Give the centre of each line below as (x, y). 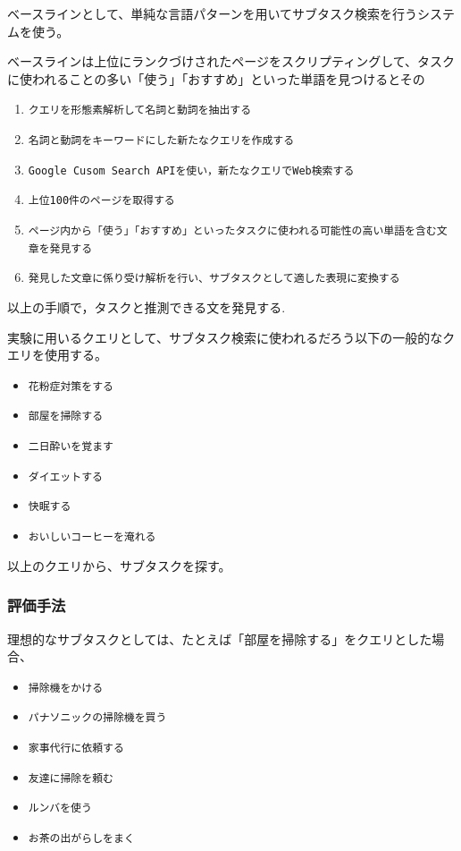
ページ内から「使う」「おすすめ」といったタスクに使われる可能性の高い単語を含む (232, 231)
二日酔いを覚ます (71, 447)
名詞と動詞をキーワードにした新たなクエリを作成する (161, 141)
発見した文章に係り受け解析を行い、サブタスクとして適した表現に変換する (214, 279)
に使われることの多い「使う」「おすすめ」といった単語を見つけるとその (216, 78)
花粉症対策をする (71, 386)
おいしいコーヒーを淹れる (92, 537)
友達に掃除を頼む (71, 778)
